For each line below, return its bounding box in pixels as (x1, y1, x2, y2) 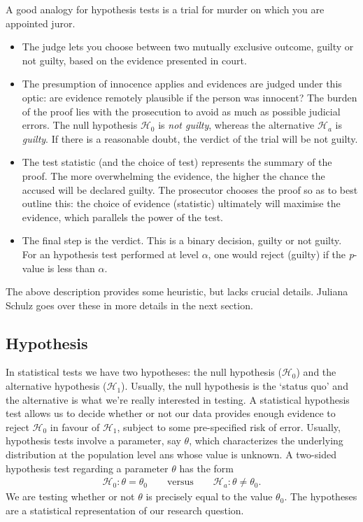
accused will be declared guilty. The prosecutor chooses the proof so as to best (22, 182, 358, 197)
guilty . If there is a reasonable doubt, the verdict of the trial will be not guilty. (22, 131, 358, 146)
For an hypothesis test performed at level (22, 246, 199, 261)
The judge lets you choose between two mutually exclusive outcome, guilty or (22, 39, 354, 54)
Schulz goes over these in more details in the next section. (6, 297, 253, 312)
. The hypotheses (284, 489, 357, 504)
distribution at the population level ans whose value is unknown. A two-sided (6, 447, 336, 462)
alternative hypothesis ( (6, 379, 107, 393)
